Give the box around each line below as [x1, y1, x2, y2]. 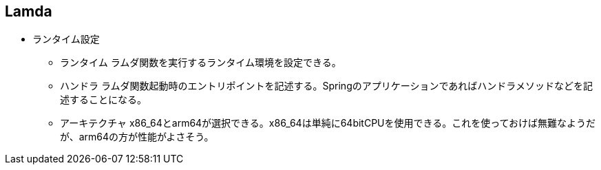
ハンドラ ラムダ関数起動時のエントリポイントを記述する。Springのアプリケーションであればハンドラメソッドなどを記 [60, 80, 593, 92]
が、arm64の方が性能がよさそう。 [60, 131, 214, 143]
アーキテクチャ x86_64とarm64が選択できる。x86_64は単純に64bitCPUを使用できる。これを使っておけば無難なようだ [60, 117, 596, 129]
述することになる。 [60, 94, 147, 106]
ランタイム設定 [32, 33, 100, 45]
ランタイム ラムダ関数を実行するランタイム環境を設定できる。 [60, 56, 341, 69]
